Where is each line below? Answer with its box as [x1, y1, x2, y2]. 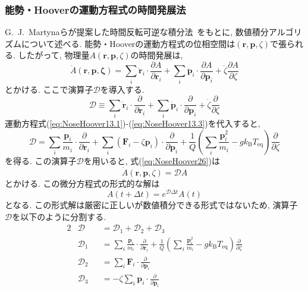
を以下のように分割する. [12, 210, 106, 222]
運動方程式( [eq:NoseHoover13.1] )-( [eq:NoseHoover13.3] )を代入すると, [5, 117, 260, 130]
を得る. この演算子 [5, 154, 77, 167]
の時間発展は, [130, 49, 183, 61]
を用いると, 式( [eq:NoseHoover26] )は [83, 154, 220, 167]
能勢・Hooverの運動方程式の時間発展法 [5, 2, 186, 17]
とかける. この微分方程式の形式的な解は [5, 177, 160, 189]
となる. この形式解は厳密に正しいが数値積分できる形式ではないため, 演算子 [5, 199, 298, 211]
